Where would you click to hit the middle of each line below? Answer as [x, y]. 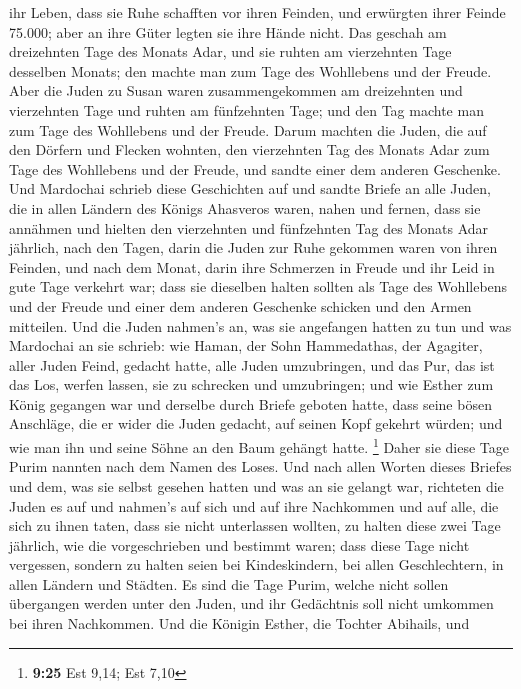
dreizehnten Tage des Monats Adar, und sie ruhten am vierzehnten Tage [230, 51]
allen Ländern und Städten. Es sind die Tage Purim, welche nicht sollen [229, 583]
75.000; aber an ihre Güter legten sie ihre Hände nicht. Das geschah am [228, 31]
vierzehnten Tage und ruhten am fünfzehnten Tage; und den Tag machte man [246, 109]
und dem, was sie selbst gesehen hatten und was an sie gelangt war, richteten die [256, 485]
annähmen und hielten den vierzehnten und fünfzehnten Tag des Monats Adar [249, 227]
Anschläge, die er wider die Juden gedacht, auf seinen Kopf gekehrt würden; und [256, 423]
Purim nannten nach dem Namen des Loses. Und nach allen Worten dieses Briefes [260, 466]
